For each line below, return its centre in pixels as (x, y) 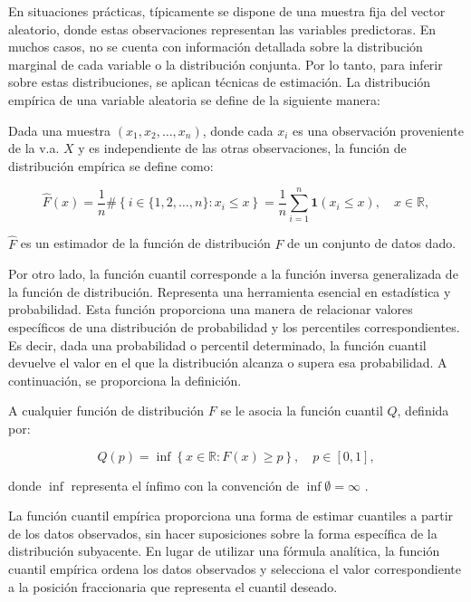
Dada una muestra (60, 130)
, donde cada (238, 130)
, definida (423, 411)
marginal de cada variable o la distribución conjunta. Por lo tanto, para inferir (226, 64)
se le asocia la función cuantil (302, 411)
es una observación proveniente (378, 130)
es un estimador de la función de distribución (145, 243)
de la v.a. (34, 148)
